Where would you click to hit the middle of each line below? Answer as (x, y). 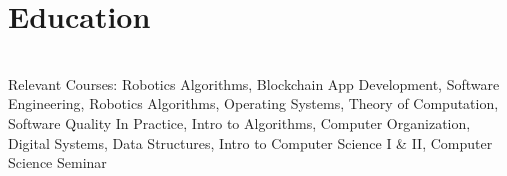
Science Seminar (57, 162)
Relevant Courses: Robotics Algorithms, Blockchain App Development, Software (254, 83)
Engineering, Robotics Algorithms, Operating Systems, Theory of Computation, (253, 103)
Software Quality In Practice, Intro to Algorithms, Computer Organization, (239, 122)
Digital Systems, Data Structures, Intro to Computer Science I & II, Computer (250, 142)
